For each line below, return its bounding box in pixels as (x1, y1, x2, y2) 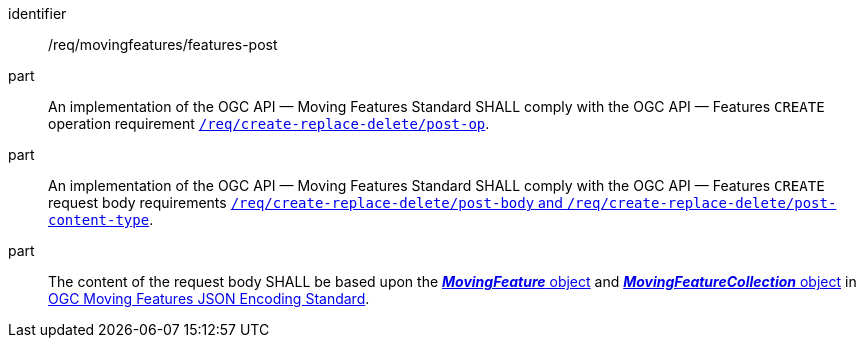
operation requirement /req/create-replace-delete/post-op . (48, 115, 490, 132)
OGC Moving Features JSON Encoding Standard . (48, 290, 370, 307)
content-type (48, 212, 150, 228)
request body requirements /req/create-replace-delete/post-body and (48, 194, 563, 211)
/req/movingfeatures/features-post (48, 36, 278, 53)
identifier (8, 5, 67, 22)
